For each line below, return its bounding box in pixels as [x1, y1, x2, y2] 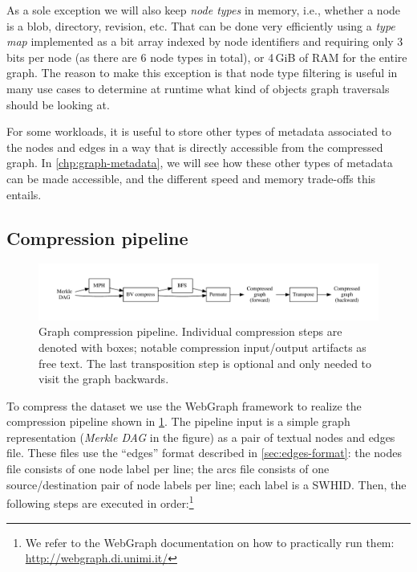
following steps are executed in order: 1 [6, 492, 194, 511]
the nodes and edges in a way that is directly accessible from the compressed [6, 138, 383, 155]
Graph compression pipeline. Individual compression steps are [38, 323, 342, 340]
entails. [6, 186, 42, 202]
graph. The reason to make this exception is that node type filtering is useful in [6, 64, 398, 81]
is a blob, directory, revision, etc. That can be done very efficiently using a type [6, 17, 395, 34]
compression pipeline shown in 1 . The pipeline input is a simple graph [6, 413, 350, 430]
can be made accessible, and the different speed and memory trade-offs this [6, 170, 376, 186]
